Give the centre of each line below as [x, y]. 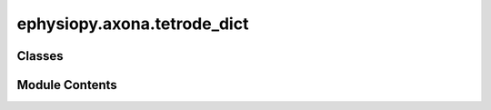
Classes [40, 56]
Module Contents [67, 85]
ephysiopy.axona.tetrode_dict [133, 24]
